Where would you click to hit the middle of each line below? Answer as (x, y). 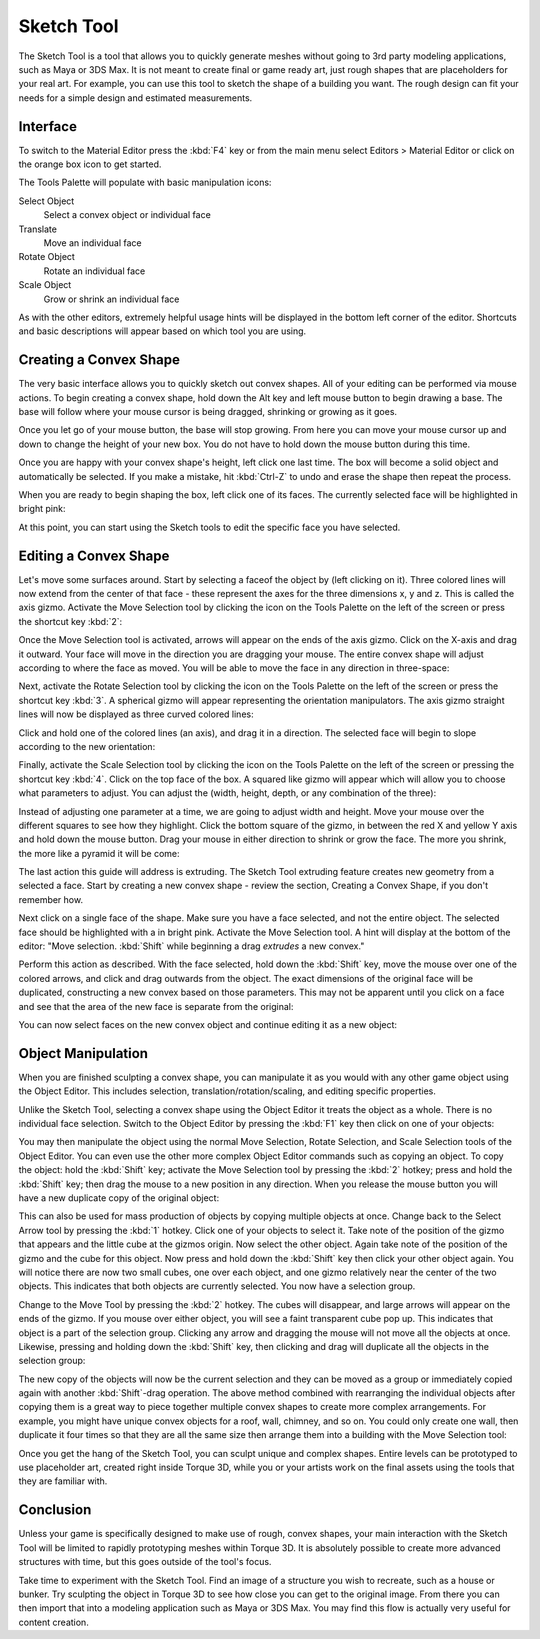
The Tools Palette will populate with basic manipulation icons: (145, 182)
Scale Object (45, 285)
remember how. (51, 899)
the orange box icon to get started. (90, 164)
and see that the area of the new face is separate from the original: (156, 1006)
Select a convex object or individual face (127, 215)
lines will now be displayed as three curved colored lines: (136, 714)
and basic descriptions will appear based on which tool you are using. (162, 331)
